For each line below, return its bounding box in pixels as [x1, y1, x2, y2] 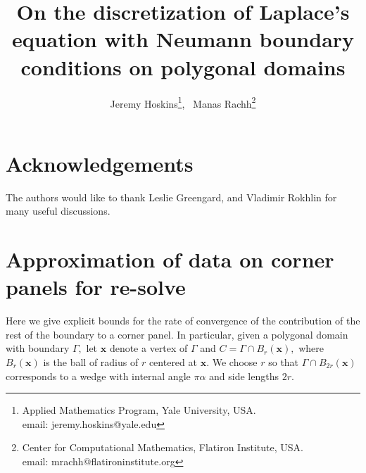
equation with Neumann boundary [11, 25, 355, 53]
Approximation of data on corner [6, 245, 334, 274]
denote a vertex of [109, 341, 188, 355]
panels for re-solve [6, 272, 186, 301]
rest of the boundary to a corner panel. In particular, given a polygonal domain [6, 327, 348, 341]
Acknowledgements [6, 149, 194, 177]
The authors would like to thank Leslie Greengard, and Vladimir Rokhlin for [6, 189, 337, 204]
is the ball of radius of [43, 354, 139, 369]
